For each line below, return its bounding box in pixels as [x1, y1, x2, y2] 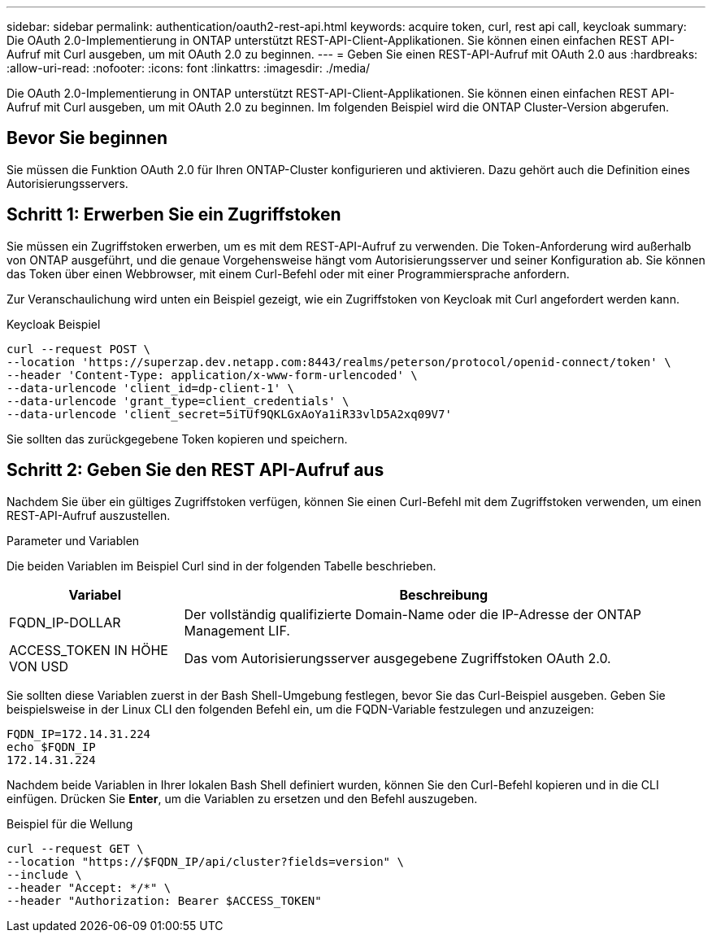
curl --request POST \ [7, 342, 151, 356]
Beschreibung [399, 586, 488, 603]
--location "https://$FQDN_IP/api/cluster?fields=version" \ [7, 854, 404, 868]
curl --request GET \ [7, 841, 144, 855]
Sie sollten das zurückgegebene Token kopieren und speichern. [7, 431, 348, 446]
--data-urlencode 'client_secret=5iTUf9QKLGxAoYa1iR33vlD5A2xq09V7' [7, 407, 452, 421]
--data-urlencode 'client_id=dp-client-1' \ [7, 381, 295, 395]
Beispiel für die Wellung [7, 816, 133, 831]
